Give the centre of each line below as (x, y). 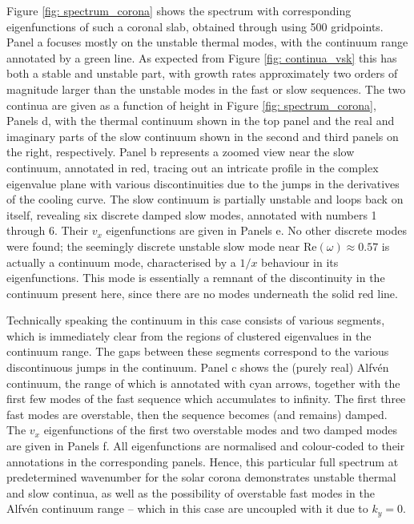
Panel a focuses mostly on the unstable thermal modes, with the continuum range (207, 42)
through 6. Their (47, 230)
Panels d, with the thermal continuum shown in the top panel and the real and (201, 121)
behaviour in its (300, 262)
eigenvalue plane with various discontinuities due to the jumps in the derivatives (203, 183)
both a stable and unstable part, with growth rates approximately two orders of (202, 73)
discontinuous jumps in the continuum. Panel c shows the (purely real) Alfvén (198, 367)
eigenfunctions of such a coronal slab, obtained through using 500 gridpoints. (195, 26)
